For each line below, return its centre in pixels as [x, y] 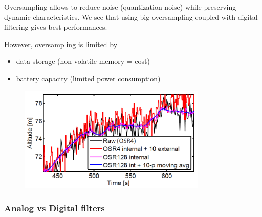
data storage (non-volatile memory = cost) [83, 61]
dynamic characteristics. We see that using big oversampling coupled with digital [131, 17]
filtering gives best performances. [56, 27]
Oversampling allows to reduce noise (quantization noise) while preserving [120, 7]
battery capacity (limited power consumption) [88, 78]
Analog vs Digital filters [54, 208]
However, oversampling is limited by [61, 44]
